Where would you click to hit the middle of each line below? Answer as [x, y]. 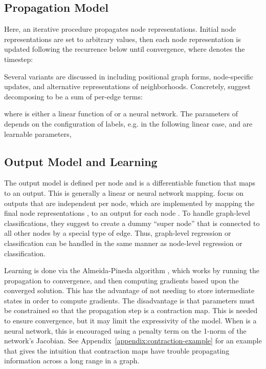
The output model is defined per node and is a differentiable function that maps [130, 183]
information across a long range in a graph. [72, 361]
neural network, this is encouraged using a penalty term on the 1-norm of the [125, 330]
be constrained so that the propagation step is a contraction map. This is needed [131, 310]
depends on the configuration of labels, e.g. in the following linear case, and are [128, 123]
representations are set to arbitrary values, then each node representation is [123, 39]
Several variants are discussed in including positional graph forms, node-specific [129, 76]
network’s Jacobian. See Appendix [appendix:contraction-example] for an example [133, 341]
